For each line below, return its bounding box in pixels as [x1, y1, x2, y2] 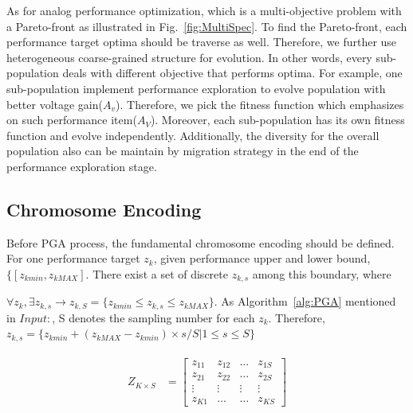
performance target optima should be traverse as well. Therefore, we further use [6, 33, 397, 50]
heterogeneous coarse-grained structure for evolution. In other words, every [6, 49, 372, 65]
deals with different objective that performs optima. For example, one [62, 64, 403, 81]
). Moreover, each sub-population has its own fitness [150, 111, 405, 128]
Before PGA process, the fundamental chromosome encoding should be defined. [6, 234, 395, 251]
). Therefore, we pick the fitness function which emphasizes [116, 95, 404, 112]
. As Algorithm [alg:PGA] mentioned [214, 293, 396, 310]
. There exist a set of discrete [85, 265, 228, 282]
